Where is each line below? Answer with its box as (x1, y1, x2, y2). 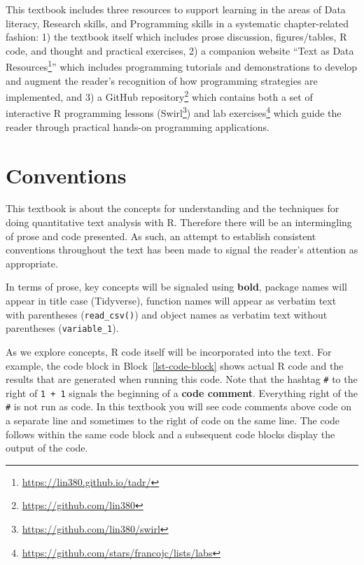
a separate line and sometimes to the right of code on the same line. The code (6, 413, 340, 428)
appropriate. (6, 256, 58, 270)
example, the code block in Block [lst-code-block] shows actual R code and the (6, 358, 344, 372)
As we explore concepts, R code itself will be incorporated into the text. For (6, 344, 332, 358)
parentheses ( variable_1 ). (6, 321, 119, 335)
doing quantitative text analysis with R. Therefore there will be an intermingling (6, 215, 352, 230)
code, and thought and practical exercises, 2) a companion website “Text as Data (6, 43, 354, 57)
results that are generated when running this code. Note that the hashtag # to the (6, 372, 358, 386)
